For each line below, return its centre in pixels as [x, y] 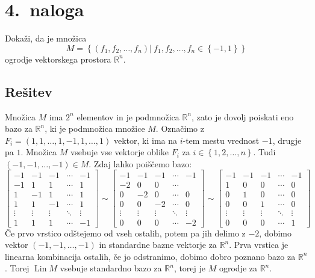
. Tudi [264, 152]
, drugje [287, 140]
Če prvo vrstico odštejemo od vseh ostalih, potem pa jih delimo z [125, 233]
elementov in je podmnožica [128, 116]
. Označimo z [180, 128]
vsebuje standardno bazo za [111, 268]
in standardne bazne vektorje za [158, 245]
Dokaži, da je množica [46, 38]
